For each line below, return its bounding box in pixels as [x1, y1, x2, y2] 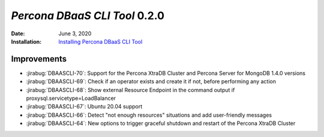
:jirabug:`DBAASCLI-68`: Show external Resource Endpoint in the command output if [26, 86, 235, 93]
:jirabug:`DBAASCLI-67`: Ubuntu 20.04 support [26, 103, 143, 110]
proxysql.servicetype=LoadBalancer [26, 95, 116, 102]
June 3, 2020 [58, 30, 92, 37]
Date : [11, 30, 25, 37]
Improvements [11, 54, 67, 64]
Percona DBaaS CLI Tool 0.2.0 [11, 9, 165, 22]
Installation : [11, 38, 42, 45]
